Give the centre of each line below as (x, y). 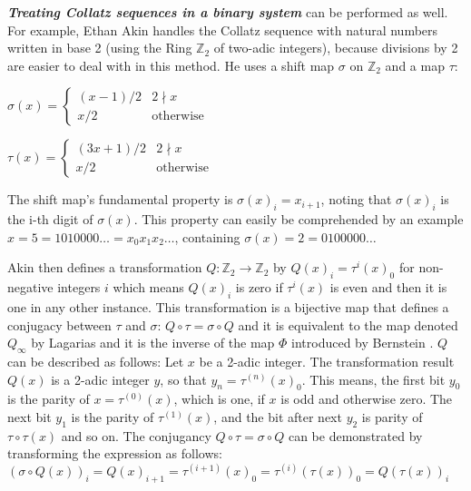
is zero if (259, 287)
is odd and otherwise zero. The (367, 399)
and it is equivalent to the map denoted (348, 324)
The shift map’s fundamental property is (120, 199)
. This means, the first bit (373, 379)
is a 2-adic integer (100, 379)
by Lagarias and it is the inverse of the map (153, 343)
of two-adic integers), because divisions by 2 (336, 48)
